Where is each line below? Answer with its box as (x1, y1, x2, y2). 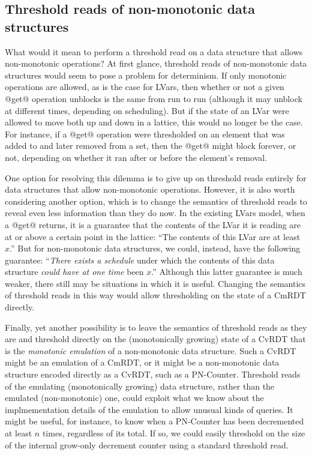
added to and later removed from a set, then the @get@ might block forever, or (5, 139, 296, 152)
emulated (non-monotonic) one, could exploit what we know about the (5, 391, 264, 404)
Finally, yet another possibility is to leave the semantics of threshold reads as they (5, 321, 307, 333)
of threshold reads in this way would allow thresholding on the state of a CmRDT (5, 289, 306, 301)
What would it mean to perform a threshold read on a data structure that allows (5, 45, 303, 58)
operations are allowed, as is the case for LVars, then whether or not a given (5, 80, 284, 93)
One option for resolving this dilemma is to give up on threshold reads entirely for (5, 171, 307, 184)
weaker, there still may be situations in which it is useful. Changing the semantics (5, 277, 306, 289)
